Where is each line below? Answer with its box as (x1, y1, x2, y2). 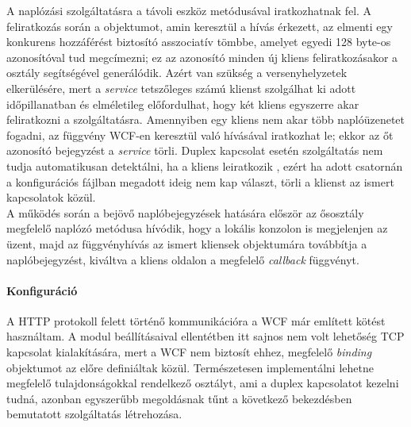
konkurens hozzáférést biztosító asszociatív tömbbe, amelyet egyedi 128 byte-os (6, 33, 391, 50)
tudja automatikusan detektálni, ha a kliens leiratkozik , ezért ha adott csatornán (6, 157, 403, 174)
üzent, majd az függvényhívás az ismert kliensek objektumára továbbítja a (6, 235, 367, 252)
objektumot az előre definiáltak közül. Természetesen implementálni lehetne (6, 359, 374, 375)
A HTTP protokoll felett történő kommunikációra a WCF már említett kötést (6, 312, 386, 329)
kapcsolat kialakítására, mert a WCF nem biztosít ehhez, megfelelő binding (6, 344, 372, 360)
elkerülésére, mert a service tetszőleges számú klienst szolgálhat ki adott (6, 79, 356, 96)
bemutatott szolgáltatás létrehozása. (6, 406, 182, 422)
